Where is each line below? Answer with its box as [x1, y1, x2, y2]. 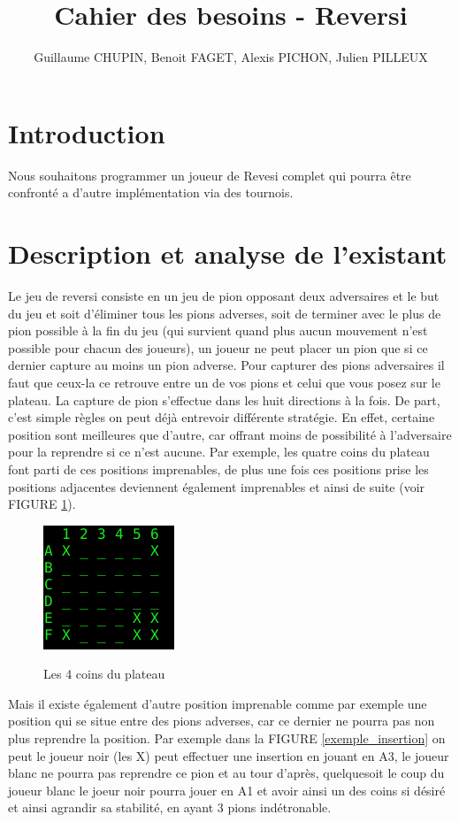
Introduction [8, 114, 165, 150]
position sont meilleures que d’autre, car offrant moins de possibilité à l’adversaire [8, 425, 452, 443]
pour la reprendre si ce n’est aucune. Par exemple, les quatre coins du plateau [8, 442, 430, 461]
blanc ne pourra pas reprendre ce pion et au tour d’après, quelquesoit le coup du [8, 764, 445, 782]
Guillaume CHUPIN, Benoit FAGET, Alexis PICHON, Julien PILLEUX [34, 48, 428, 66]
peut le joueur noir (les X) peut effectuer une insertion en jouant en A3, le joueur [8, 746, 449, 764]
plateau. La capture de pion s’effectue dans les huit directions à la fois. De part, [8, 390, 440, 409]
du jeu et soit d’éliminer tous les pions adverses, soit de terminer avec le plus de [8, 303, 441, 322]
